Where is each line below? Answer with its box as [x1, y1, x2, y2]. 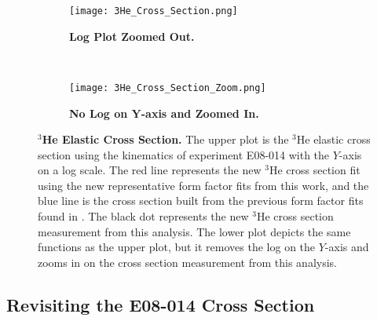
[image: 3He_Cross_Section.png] [69, 5, 238, 16]
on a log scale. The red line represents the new [38, 162, 262, 178]
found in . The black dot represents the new [38, 208, 249, 224]
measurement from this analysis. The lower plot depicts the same [38, 223, 351, 239]
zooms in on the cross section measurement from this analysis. [38, 254, 338, 270]
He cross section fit [269, 162, 361, 178]
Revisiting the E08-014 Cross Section [6, 292, 315, 316]
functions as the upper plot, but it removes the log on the [38, 239, 316, 255]
